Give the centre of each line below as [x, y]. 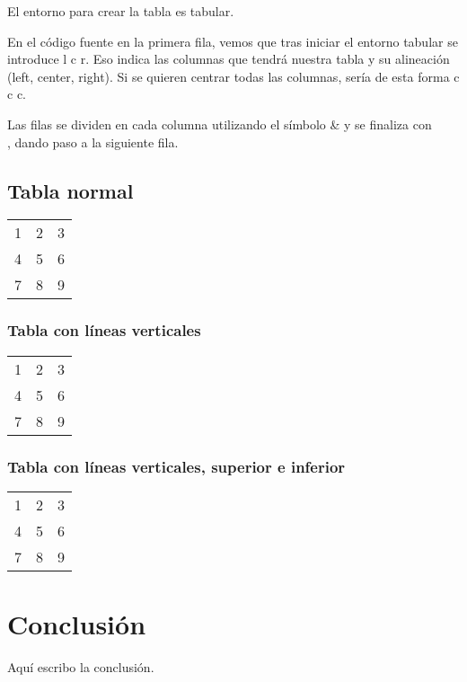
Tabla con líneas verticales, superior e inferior [176, 466]
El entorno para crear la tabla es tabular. [121, 11]
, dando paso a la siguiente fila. [93, 142]
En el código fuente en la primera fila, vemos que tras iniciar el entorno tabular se [233, 41]
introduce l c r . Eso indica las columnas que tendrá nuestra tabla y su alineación [229, 59]
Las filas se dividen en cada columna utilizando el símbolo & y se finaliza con [220, 124]
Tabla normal [70, 190]
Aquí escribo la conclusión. [81, 666]
